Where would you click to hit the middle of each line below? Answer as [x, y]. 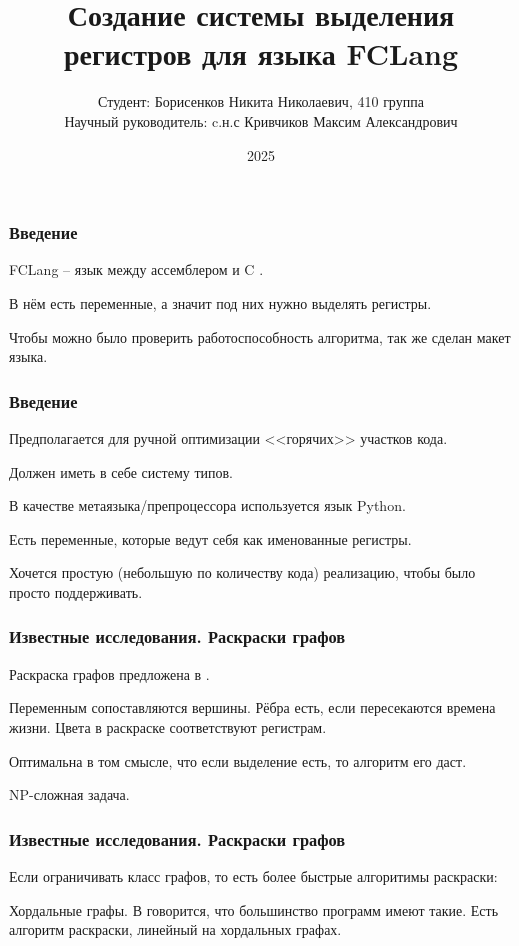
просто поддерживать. [76, 591]
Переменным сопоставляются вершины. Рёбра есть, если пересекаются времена [252, 707]
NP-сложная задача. [69, 794]
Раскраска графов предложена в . [109, 673]
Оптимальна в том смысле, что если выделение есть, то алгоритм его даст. [238, 760]
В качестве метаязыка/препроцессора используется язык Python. [207, 505]
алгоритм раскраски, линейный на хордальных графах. [175, 929]
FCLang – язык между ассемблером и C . [136, 269]
